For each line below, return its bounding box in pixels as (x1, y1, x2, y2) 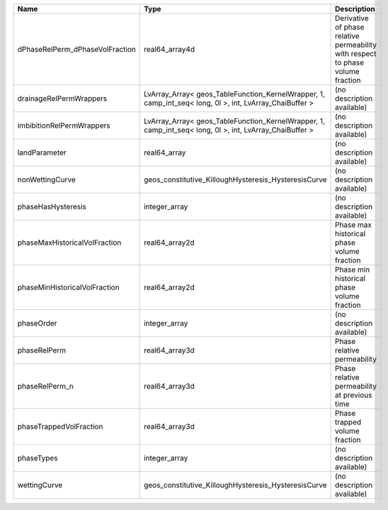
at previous (335, 390, 372, 400)
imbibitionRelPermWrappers (17, 121, 110, 131)
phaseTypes (17, 453, 58, 462)
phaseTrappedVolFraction (17, 422, 103, 431)
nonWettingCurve (17, 174, 76, 184)
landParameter (17, 148, 67, 157)
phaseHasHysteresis (17, 202, 86, 211)
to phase (335, 57, 365, 67)
